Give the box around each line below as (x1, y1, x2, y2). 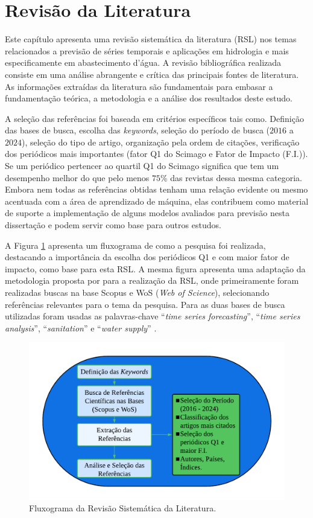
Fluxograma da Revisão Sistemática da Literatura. (29, 502, 217, 514)
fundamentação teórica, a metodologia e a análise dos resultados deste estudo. (5, 92, 292, 104)
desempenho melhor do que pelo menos (5, 171, 150, 184)
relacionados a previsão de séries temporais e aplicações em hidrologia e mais (5, 44, 289, 57)
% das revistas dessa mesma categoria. (160, 171, 302, 184)
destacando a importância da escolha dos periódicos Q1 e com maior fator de (5, 251, 289, 263)
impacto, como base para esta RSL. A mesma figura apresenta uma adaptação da (5, 262, 306, 275)
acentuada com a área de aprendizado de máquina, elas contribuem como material (5, 194, 309, 207)
